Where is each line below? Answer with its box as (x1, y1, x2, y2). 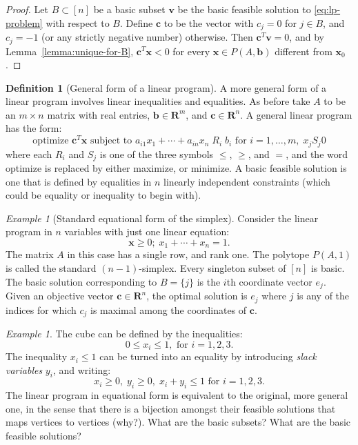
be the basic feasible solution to (177, 2, 311, 16)
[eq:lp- (314, 2, 341, 16)
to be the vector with (163, 15, 254, 30)
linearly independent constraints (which (163, 174, 330, 188)
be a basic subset (93, 2, 166, 16)
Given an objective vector (6, 288, 114, 303)
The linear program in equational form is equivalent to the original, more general (6, 388, 348, 402)
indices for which (6, 302, 77, 317)
